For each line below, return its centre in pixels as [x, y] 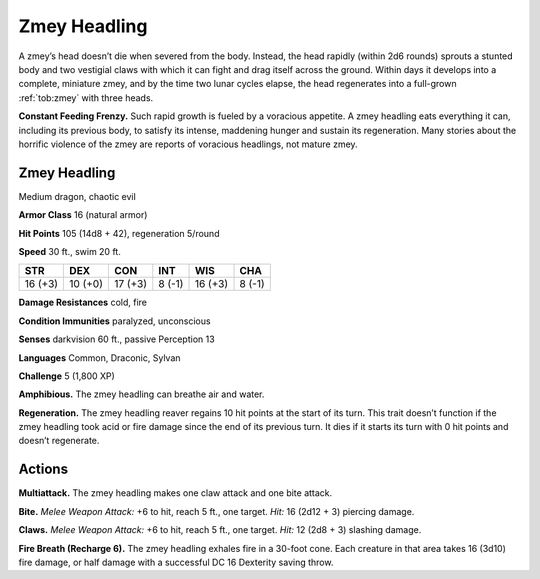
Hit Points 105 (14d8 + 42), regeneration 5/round [119, 233]
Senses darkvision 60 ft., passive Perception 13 [116, 339]
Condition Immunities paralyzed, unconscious [114, 321]
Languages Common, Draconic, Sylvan [99, 357]
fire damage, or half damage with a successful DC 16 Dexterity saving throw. [176, 562]
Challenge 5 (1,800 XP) [66, 376]
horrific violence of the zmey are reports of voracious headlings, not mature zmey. [188, 144]
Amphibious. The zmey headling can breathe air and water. [141, 394]
